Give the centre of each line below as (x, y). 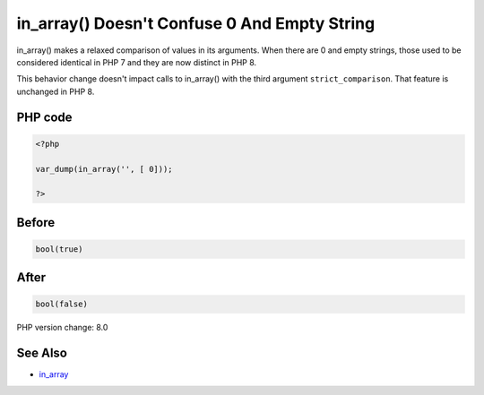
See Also (42, 353)
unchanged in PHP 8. (56, 91)
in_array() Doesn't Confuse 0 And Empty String (196, 23)
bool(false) (62, 304)
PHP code (44, 117)
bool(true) (59, 249)
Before (36, 223)
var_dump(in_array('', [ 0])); (104, 169)
